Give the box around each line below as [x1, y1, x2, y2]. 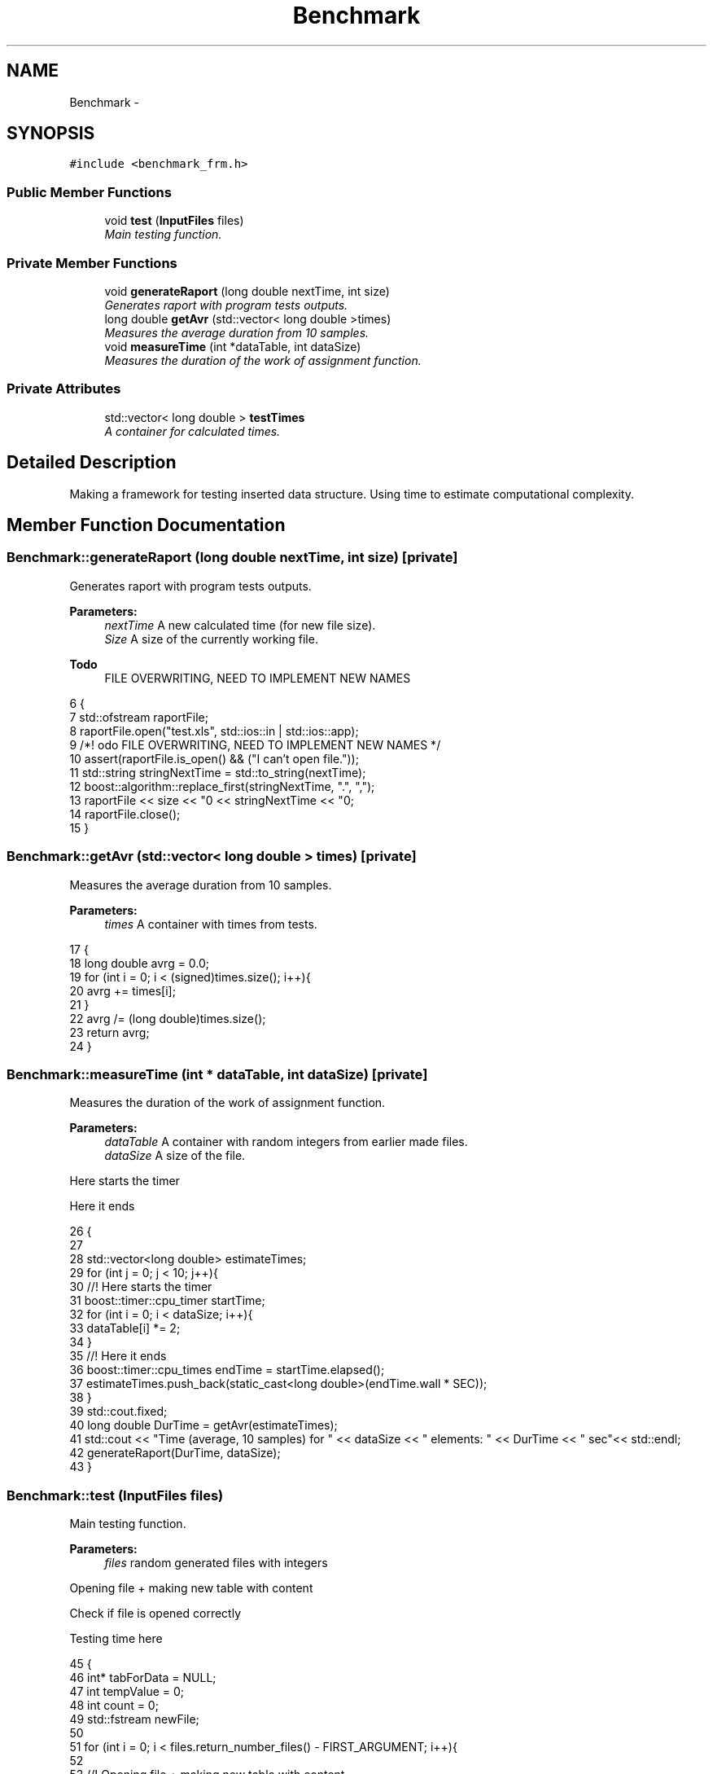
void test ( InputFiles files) [104, 213, 244, 228]
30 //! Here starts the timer [69, 1280, 212, 1294]
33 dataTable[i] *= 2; [69, 1321, 181, 1336]
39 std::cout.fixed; [69, 1404, 168, 1419]
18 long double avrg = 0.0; [69, 955, 210, 970]
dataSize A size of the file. [104, 1148, 246, 1163]
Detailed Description [7, 452, 177, 473]
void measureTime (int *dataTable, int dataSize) [104, 339, 361, 353]
